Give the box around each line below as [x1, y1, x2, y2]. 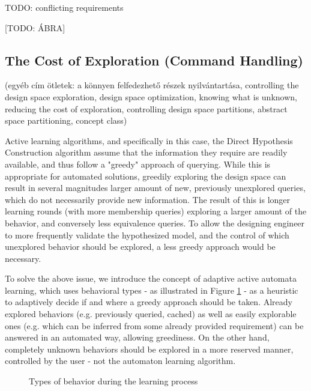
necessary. [5, 252, 41, 264]
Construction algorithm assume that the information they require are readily [5, 146, 288, 159]
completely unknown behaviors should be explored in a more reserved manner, [5, 342, 294, 355]
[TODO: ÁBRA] [5, 21, 65, 34]
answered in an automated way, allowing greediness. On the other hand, [5, 331, 270, 344]
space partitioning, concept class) [5, 114, 127, 127]
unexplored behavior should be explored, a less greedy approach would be [5, 240, 276, 253]
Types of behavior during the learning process [29, 375, 198, 387]
